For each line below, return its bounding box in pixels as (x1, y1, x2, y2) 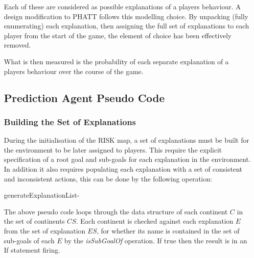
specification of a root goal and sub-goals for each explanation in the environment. (4, 154, 251, 164)
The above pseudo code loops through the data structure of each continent (4, 206, 228, 216)
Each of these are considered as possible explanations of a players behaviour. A (4, 1, 241, 11)
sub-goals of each (4, 235, 55, 245)
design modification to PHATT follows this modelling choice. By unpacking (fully (4, 11, 249, 21)
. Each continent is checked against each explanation (76, 216, 233, 226)
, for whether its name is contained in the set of (96, 225, 240, 235)
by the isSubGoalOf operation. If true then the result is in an (64, 235, 247, 245)
